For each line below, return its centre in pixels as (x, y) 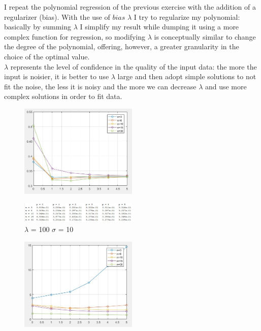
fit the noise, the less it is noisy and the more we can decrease (100, 86)
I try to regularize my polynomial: (187, 16)
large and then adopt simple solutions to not (187, 76)
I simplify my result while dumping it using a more (159, 27)
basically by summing (38, 27)
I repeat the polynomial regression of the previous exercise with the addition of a (130, 7)
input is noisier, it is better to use (57, 76)
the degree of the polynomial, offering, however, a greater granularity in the (122, 46)
